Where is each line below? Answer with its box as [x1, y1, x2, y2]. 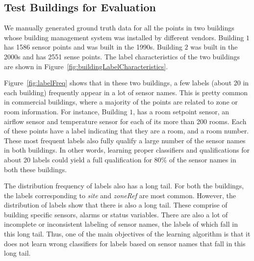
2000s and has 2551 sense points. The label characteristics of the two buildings [4, 51, 240, 61]
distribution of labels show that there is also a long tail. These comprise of [4, 200, 228, 210]
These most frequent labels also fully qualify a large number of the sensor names [4, 135, 246, 145]
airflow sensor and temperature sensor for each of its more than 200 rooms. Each [4, 116, 247, 126]
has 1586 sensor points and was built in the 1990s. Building [4, 42, 182, 52]
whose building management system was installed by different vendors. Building [4, 32, 244, 42]
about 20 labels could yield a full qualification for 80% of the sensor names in [4, 154, 236, 164]
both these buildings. [4, 164, 67, 174]
